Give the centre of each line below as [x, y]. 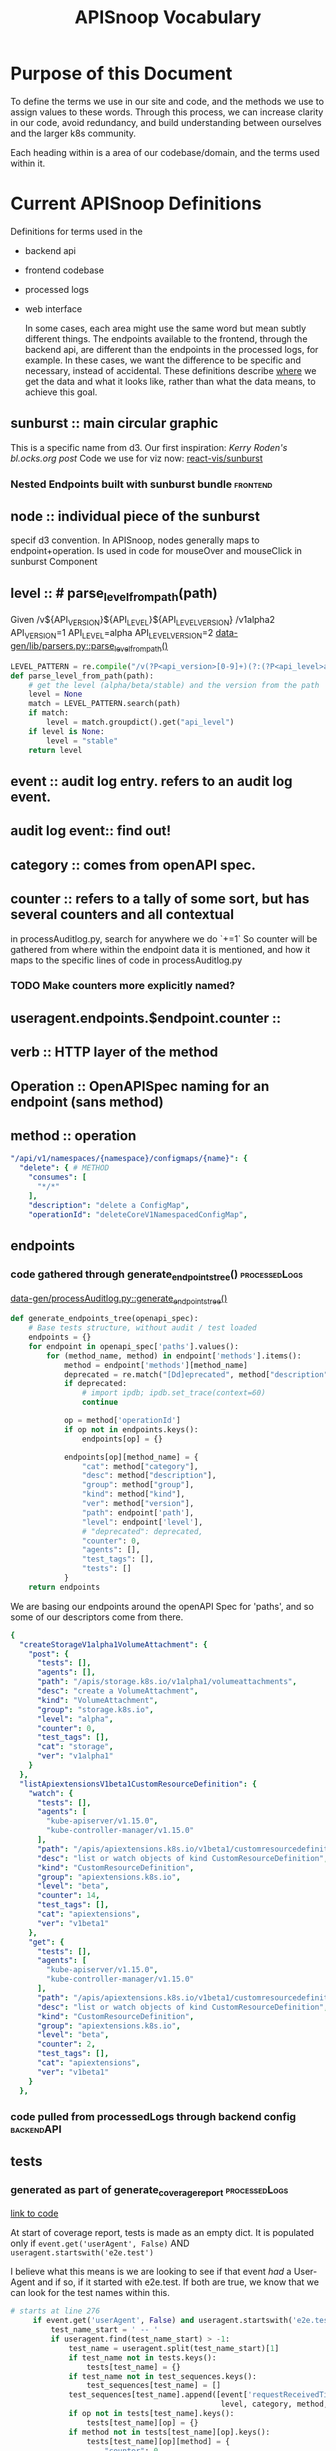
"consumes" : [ [57, 1177]
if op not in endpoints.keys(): [131, 1429]
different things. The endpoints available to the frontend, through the [166, 338]
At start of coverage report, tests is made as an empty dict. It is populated [162, 2233]
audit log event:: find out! [91, 831]
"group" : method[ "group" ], [138, 1485]
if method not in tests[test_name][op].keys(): [169, 2432]
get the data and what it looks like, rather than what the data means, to [170, 381]
